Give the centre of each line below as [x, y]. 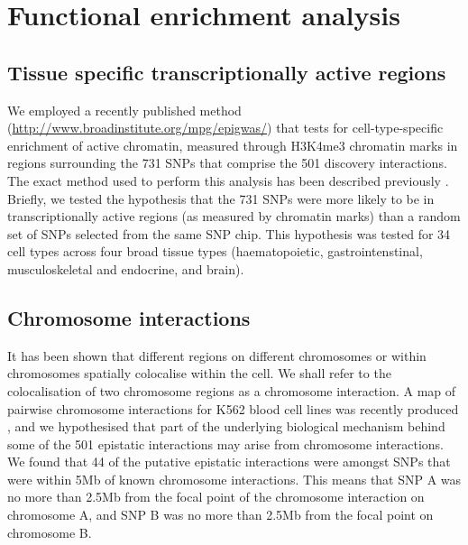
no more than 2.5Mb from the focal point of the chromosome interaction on [216, 497]
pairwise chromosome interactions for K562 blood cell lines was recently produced [233, 408]
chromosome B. [50, 532]
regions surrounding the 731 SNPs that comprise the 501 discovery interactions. [227, 163]
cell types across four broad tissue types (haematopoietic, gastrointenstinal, [215, 251]
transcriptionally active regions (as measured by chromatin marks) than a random [234, 216]
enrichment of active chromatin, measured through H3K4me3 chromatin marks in [233, 145]
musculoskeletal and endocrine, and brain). [126, 268]
